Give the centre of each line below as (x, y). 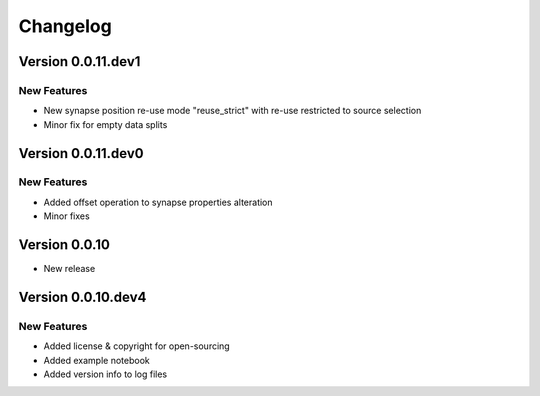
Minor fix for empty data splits (105, 124)
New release (69, 269)
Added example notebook (96, 360)
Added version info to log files (105, 374)
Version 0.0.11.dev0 (81, 153)
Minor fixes (66, 216)
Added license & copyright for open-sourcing (136, 346)
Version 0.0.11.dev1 (79, 61)
